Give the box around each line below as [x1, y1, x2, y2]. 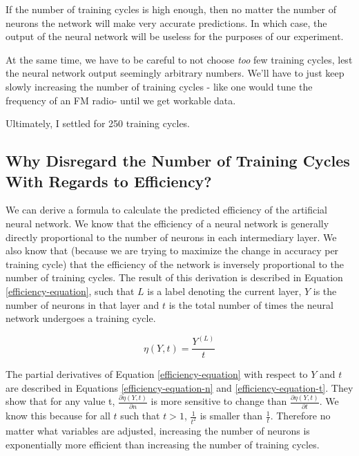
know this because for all [6, 408, 110, 423]
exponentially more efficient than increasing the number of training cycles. [6, 437, 320, 451]
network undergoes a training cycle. [6, 311, 156, 325]
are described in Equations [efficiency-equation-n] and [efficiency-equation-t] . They [6, 380, 353, 395]
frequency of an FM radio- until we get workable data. [6, 93, 236, 107]
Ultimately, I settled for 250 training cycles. [6, 116, 191, 131]
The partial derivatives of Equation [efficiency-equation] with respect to [6, 367, 308, 381]
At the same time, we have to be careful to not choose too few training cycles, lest [6, 52, 353, 66]
